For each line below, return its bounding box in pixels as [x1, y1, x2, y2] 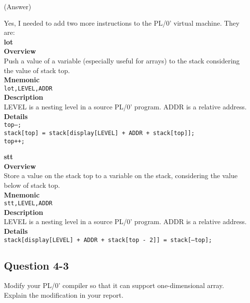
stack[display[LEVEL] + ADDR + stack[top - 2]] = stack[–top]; [4, 236, 212, 243]
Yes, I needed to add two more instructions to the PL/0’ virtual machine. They [4, 17, 240, 28]
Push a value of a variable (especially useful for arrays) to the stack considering [4, 55, 240, 65]
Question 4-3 [4, 258, 69, 273]
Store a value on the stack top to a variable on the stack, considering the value [4, 170, 238, 181]
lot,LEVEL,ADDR [4, 85, 53, 92]
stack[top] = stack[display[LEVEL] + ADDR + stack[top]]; [4, 129, 195, 136]
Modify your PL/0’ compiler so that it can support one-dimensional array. [4, 280, 224, 290]
